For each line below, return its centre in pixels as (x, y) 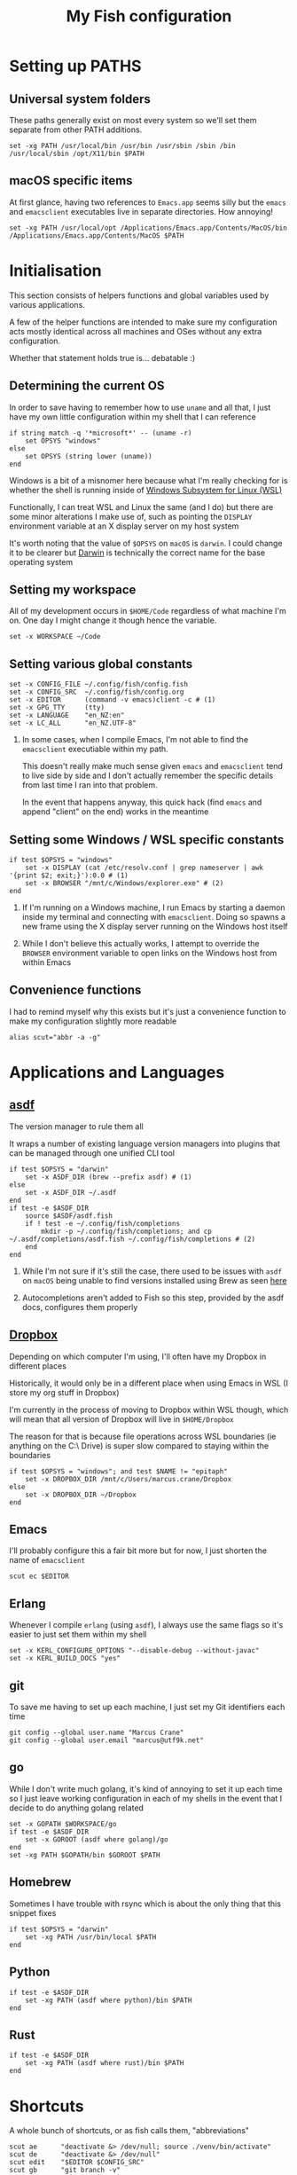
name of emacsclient (47, 1560)
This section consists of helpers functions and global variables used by (139, 295)
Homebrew (40, 1882)
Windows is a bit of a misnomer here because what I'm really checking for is (148, 480)
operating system (41, 561)
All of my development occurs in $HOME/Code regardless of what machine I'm (148, 611)
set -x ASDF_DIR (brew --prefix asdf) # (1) (109, 1177)
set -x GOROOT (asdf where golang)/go (97, 1839)
